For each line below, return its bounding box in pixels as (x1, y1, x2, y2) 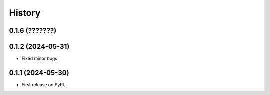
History (9, 7, 41, 18)
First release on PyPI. (21, 81, 66, 87)
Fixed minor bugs (21, 55, 58, 62)
